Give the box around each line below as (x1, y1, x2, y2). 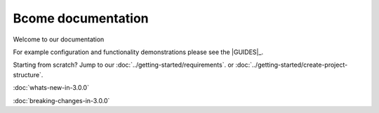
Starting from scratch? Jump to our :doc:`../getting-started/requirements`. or (13, 60, 234, 69)
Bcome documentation (13, 11, 149, 26)
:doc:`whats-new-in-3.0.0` (13, 84, 89, 92)
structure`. (13, 70, 44, 79)
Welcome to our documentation (13, 35, 105, 44)
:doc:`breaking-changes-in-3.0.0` (13, 96, 110, 105)
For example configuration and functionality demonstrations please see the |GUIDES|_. (13, 48, 263, 56)
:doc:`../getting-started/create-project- (235, 60, 348, 69)
